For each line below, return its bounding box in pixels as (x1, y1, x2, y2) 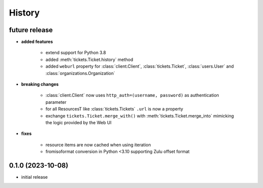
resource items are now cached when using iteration (45, 142, 151, 148)
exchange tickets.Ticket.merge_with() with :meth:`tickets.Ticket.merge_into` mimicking (45, 113, 234, 119)
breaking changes (21, 81, 59, 87)
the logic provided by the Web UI (45, 119, 112, 125)
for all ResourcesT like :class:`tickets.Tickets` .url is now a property (45, 106, 184, 112)
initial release (21, 174, 48, 180)
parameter (45, 99, 67, 105)
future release (9, 26, 53, 34)
